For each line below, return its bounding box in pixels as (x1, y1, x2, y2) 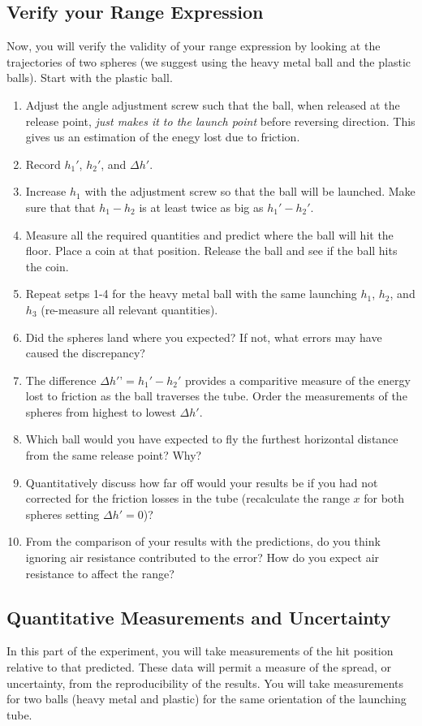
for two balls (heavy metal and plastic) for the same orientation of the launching (6, 690, 407, 707)
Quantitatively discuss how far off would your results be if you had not (25, 473, 378, 490)
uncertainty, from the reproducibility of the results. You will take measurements (6, 674, 404, 691)
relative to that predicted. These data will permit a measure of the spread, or (6, 659, 392, 676)
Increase (25, 183, 67, 200)
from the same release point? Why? (25, 447, 202, 464)
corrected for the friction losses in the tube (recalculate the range (25, 490, 350, 507)
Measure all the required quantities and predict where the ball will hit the (25, 226, 394, 243)
